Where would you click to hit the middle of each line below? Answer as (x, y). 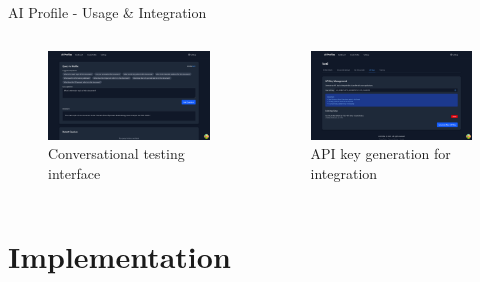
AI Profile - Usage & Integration (107, 12)
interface (74, 172)
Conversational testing (116, 153)
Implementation (119, 255)
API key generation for (380, 153)
